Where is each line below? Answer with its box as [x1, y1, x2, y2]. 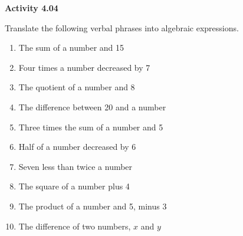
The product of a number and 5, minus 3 [18, 199, 167, 212]
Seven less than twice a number [18, 160, 133, 172]
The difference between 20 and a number [18, 100, 166, 113]
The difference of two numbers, [18, 219, 131, 232]
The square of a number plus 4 [18, 180, 130, 192]
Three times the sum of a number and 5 [18, 120, 163, 133]
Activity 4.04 [5, 2, 58, 14]
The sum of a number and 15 [18, 41, 124, 54]
